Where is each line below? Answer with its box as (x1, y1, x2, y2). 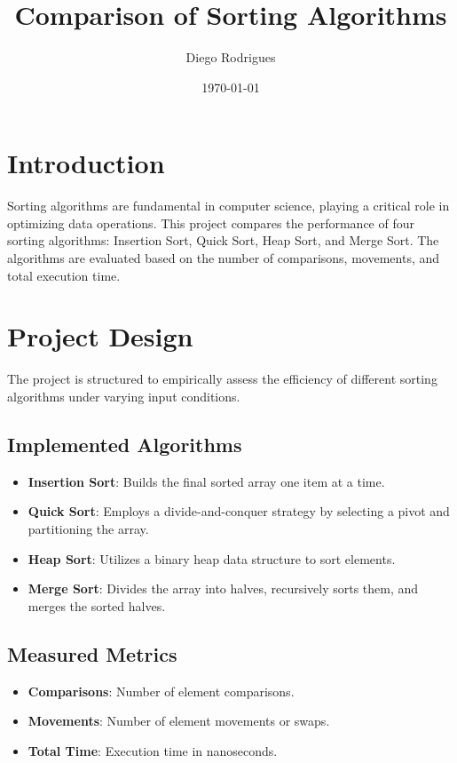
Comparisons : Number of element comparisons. (28, 681, 295, 700)
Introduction (7, 145, 165, 181)
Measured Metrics (7, 640, 177, 667)
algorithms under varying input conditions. (7, 386, 240, 405)
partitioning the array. (28, 519, 149, 537)
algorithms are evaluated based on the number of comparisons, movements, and (7, 249, 440, 267)
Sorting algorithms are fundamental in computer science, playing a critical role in (7, 196, 450, 215)
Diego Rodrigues (185, 48, 276, 67)
